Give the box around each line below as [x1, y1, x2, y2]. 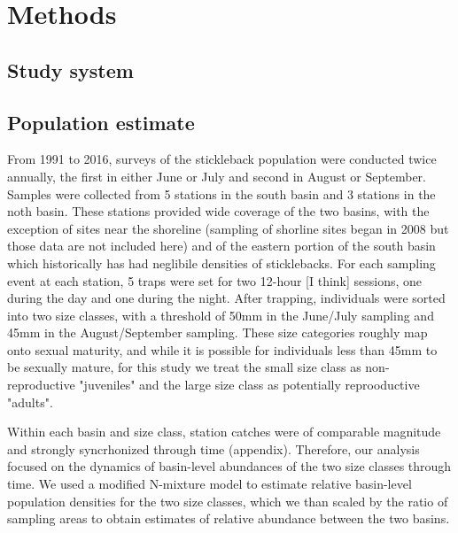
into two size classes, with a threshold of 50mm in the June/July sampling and [7, 305, 434, 324]
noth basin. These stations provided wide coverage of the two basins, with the [7, 202, 430, 220]
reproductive [7, 375, 75, 394]
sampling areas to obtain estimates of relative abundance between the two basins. [7, 509, 450, 528]
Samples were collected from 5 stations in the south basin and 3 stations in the [7, 184, 436, 203]
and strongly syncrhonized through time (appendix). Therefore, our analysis [7, 439, 420, 458]
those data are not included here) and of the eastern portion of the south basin [7, 236, 436, 255]
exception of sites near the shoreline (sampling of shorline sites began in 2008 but [7, 219, 449, 237]
